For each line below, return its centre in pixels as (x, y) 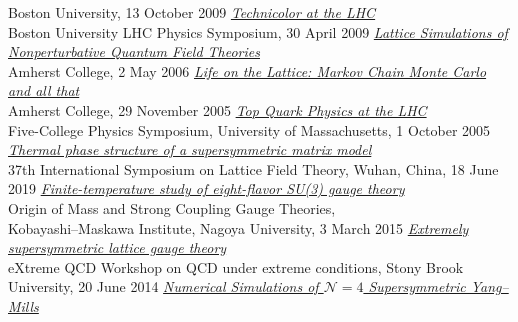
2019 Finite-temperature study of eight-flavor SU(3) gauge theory (206, 188)
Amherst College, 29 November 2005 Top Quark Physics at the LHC (217, 109)
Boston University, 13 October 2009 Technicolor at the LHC (192, 12)
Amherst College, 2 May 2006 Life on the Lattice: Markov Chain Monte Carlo (247, 70)
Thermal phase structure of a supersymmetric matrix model (190, 149)
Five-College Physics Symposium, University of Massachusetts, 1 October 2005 (249, 129)
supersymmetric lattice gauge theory (117, 247)
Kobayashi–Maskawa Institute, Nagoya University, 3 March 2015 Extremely (238, 227)
